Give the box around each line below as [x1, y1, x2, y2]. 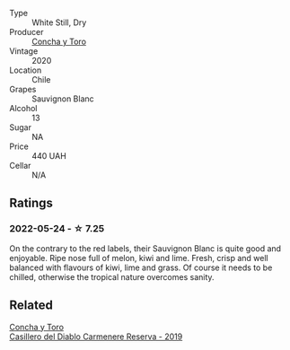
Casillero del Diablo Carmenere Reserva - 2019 [9, 331, 183, 342]
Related [9, 298, 54, 313]
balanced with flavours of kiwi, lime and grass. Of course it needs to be [9, 262, 273, 273]
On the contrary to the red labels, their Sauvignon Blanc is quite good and [9, 242, 281, 254]
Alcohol [9, 103, 38, 113]
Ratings [9, 196, 54, 211]
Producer [9, 27, 44, 37]
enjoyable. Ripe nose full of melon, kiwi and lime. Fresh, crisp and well [9, 252, 268, 263]
